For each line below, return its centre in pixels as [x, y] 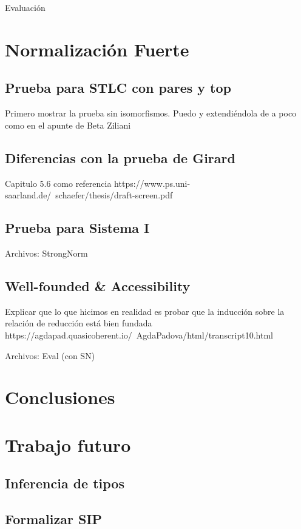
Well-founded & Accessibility [98, 285]
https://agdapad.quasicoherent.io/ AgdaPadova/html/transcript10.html [139, 335]
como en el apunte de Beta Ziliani [68, 125]
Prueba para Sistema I [77, 228]
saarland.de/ [28, 195]
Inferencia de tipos [65, 483]
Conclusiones [60, 397]
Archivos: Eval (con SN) [50, 355]
